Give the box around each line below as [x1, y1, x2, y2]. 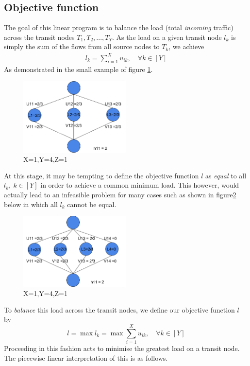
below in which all [4, 199, 58, 209]
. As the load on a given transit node [112, 32, 222, 42]
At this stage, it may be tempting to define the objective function [4, 170, 199, 180]
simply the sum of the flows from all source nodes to [4, 41, 160, 52]
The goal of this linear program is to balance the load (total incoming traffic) [4, 22, 233, 33]
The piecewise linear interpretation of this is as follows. [4, 352, 168, 363]
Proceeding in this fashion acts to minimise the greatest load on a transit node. [4, 343, 240, 353]
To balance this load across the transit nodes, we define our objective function [4, 304, 235, 314]
